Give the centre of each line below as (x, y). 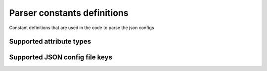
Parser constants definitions (69, 13)
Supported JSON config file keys (61, 57)
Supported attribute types (50, 42)
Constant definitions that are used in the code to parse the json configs (82, 28)
